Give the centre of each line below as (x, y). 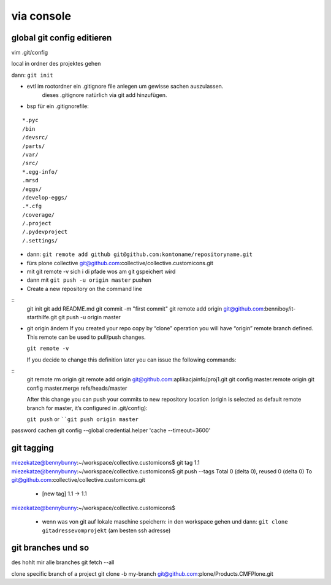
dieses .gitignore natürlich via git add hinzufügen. (105, 95)
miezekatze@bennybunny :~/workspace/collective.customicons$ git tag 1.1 (105, 463)
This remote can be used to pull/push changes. (86, 337)
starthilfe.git (42, 317)
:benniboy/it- (280, 308)
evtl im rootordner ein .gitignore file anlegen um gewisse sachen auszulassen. (125, 87)
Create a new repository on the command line (84, 289)
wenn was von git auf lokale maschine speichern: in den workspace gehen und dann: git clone (165, 522)
